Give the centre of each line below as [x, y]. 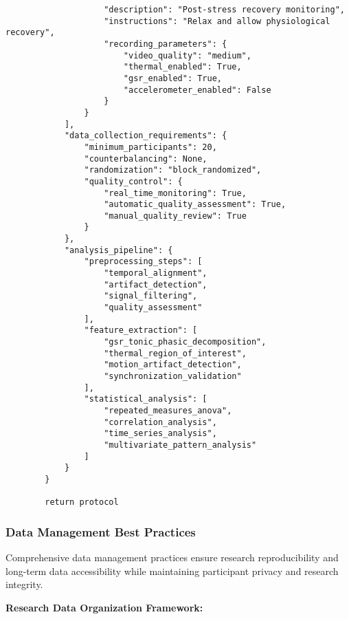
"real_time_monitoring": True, [175, 193]
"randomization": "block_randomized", [173, 170]
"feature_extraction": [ [141, 330]
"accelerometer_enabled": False [197, 90]
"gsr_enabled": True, [172, 78]
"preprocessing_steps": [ [143, 262]
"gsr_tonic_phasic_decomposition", [185, 342]
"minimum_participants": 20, [150, 147]
